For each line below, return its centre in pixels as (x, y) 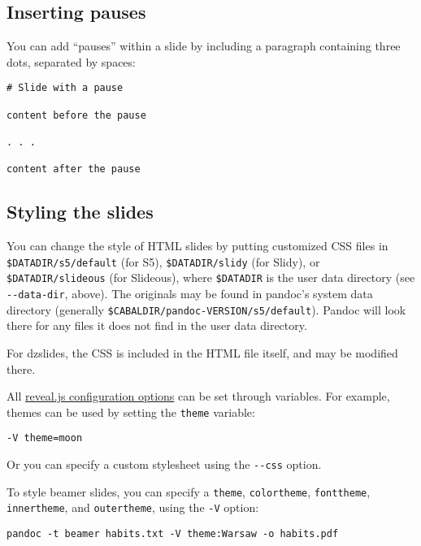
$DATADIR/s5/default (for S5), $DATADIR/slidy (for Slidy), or (163, 261)
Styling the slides (80, 212)
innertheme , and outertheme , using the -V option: (133, 507)
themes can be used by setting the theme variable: (131, 412)
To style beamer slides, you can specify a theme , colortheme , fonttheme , (189, 491)
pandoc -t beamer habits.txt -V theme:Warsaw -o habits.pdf (173, 534)
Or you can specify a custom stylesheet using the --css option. (164, 464)
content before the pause (76, 115)
